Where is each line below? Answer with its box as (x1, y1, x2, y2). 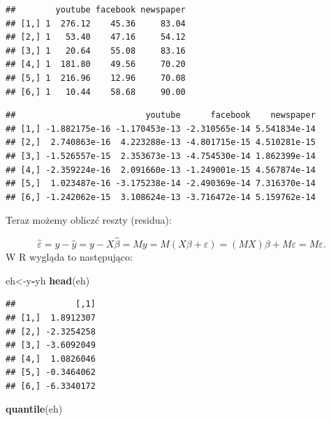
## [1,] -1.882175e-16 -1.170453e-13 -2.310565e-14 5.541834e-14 (6, 123, 316, 134)
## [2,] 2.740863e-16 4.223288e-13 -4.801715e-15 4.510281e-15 (6, 137, 316, 148)
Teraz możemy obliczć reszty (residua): (6, 213, 172, 227)
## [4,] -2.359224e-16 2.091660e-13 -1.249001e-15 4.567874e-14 (6, 164, 316, 175)
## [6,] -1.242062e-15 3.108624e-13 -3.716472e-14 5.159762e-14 (6, 192, 316, 202)
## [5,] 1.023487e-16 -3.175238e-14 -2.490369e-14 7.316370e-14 (6, 178, 316, 189)
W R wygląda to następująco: (6, 250, 133, 264)
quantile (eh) (6, 401, 63, 416)
